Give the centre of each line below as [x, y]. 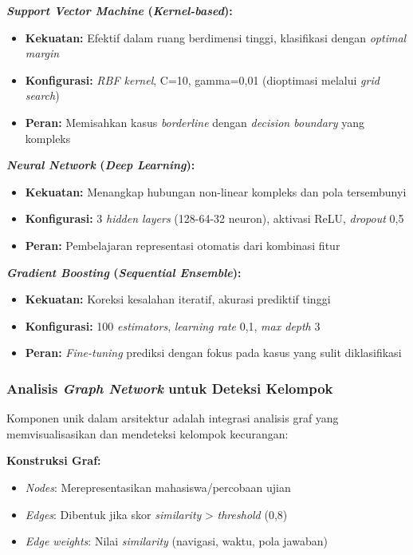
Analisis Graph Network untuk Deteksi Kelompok [170, 388]
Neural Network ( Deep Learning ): [101, 165]
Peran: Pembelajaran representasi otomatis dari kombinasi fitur [183, 245]
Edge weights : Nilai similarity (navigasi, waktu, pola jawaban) [176, 541]
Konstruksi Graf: [54, 460]
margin [42, 53]
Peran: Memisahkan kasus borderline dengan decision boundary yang [195, 122]
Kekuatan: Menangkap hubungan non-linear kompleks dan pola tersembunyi [216, 191]
